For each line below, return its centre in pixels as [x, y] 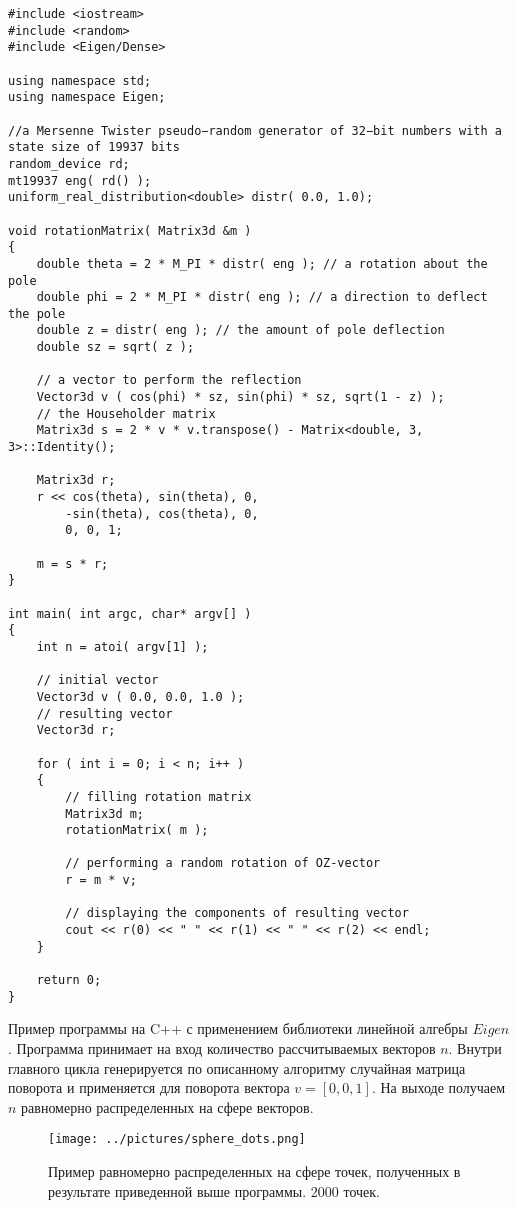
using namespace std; [80, 80]
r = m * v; [101, 880]
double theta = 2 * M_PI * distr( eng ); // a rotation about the [262, 263]
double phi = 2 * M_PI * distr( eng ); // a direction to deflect [262, 297]
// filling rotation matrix [158, 796]
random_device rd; [69, 163]
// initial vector [97, 680]
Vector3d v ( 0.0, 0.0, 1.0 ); [140, 696]
